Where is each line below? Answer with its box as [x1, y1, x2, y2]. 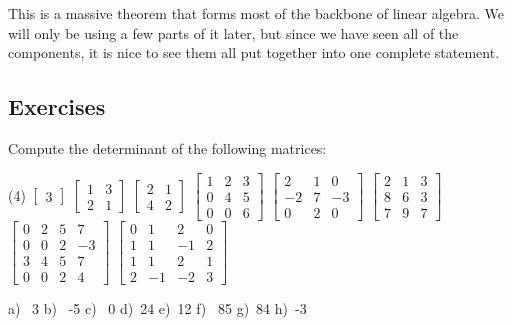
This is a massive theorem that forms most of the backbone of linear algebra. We [8, 3, 505, 23]
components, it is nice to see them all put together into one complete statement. [8, 42, 500, 63]
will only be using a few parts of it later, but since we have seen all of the [8, 22, 459, 43]
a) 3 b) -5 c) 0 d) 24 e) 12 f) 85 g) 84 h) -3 [8, 297, 307, 318]
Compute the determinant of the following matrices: [8, 137, 327, 158]
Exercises [8, 91, 106, 122]
